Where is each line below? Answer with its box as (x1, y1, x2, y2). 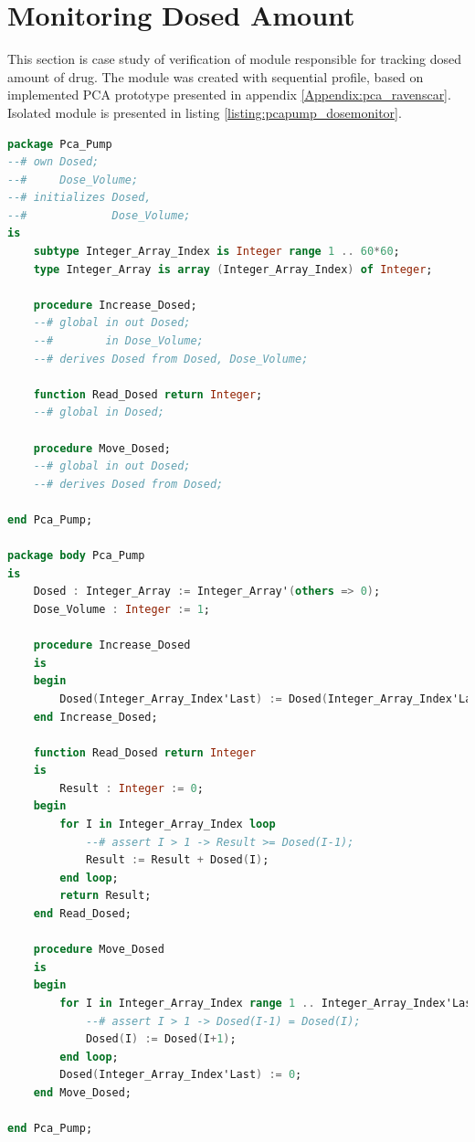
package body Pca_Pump (7, 549, 145, 563)
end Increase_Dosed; (33, 710, 158, 724)
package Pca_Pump (7, 137, 112, 151)
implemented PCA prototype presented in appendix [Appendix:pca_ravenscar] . (7, 85, 451, 104)
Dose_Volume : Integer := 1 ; (33, 602, 211, 616)
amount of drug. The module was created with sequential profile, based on (7, 67, 424, 86)
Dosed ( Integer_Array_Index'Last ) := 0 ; (59, 1068, 302, 1082)
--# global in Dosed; (33, 406, 164, 419)
